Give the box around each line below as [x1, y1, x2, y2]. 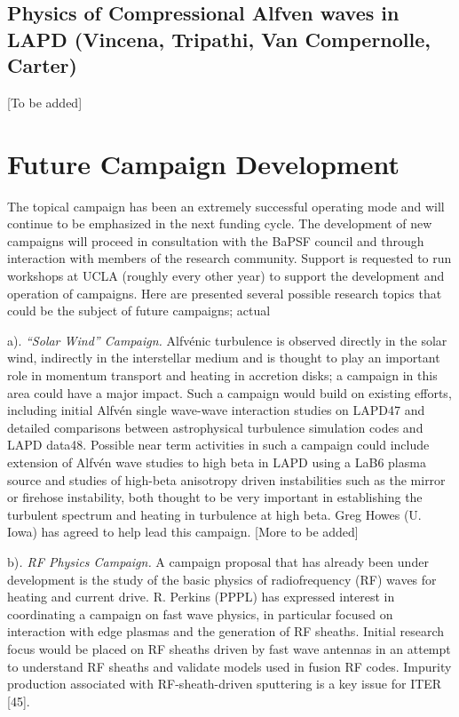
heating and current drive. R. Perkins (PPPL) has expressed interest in [7, 587, 395, 606]
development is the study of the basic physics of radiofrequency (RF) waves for [7, 570, 437, 588]
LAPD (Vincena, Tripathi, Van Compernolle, [7, 25, 431, 52]
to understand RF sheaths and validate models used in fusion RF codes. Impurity [7, 657, 452, 675]
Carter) [7, 52, 77, 79]
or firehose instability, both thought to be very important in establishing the [7, 488, 423, 506]
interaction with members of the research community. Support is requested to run [7, 249, 452, 267]
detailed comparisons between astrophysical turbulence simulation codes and [7, 418, 423, 436]
